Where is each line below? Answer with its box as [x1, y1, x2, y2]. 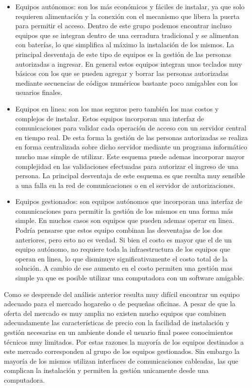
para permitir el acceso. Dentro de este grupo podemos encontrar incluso [15, 20, 232, 31]
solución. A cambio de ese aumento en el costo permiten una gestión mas [15, 263, 233, 273]
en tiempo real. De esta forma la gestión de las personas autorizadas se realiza [15, 132, 248, 142]
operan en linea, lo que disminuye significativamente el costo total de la [15, 253, 228, 263]
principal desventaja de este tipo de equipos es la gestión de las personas [15, 49, 232, 59]
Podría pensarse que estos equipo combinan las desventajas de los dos [15, 225, 223, 235]
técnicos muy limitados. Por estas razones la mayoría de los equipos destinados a [4, 336, 244, 347]
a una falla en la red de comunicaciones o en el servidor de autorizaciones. [15, 180, 235, 190]
